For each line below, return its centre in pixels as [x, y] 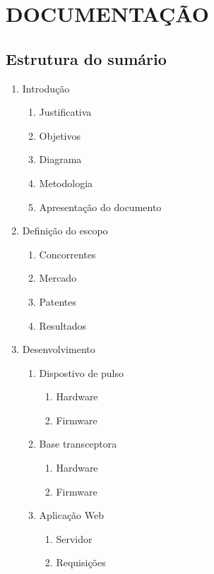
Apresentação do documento [100, 207]
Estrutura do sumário [86, 58]
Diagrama [60, 159]
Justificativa [65, 112]
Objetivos [60, 135]
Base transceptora [78, 444]
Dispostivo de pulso [82, 372]
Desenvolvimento [59, 349]
